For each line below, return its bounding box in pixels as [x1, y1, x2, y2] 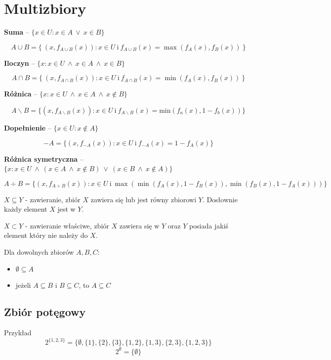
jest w [57, 204, 76, 214]
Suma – [4, 27, 29, 37]
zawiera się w [119, 220, 160, 230]
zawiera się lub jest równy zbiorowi [90, 194, 197, 204]
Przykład [4, 327, 32, 338]
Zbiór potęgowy [4, 304, 86, 319]
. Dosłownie [202, 194, 238, 204]
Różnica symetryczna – [4, 153, 83, 164]
